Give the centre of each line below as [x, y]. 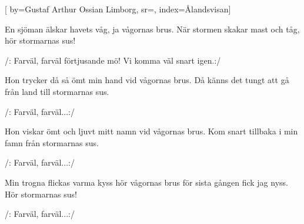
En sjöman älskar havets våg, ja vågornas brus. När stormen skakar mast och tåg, [152, 29]
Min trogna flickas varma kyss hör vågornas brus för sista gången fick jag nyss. [146, 182]
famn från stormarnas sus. [52, 142]
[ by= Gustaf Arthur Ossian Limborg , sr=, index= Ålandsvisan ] [118, 9]
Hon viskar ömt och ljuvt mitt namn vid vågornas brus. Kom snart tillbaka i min [151, 131]
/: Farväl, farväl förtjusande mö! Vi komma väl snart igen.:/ [113, 60]
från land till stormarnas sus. [57, 91]
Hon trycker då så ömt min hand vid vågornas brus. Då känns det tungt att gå [147, 80]
